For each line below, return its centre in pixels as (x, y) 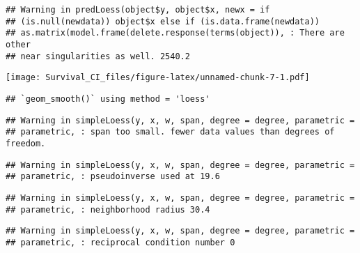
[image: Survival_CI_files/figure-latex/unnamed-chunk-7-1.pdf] (158, 78)
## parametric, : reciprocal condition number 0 (120, 242)
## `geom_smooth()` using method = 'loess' (108, 99)
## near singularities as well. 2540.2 (98, 56)
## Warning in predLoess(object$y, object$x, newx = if (138, 10)
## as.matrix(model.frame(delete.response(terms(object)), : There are (175, 33)
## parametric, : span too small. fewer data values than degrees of (170, 132)
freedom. (26, 143)
